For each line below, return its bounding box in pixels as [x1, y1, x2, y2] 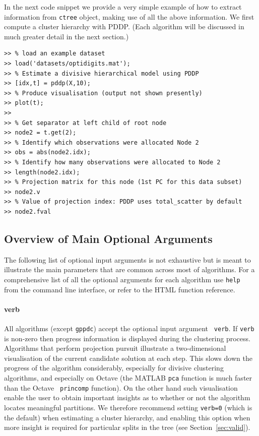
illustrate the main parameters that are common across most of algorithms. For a [4, 264, 255, 275]
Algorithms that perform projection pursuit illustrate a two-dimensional [4, 343, 226, 353]
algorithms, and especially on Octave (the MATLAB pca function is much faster [4, 372, 252, 383]
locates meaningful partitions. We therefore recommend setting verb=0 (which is [4, 402, 252, 412]
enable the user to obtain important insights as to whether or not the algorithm [4, 392, 250, 403]
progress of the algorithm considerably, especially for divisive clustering [4, 362, 224, 373]
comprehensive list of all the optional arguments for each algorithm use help [4, 274, 240, 284]
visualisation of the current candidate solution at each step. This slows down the [4, 352, 252, 363]
